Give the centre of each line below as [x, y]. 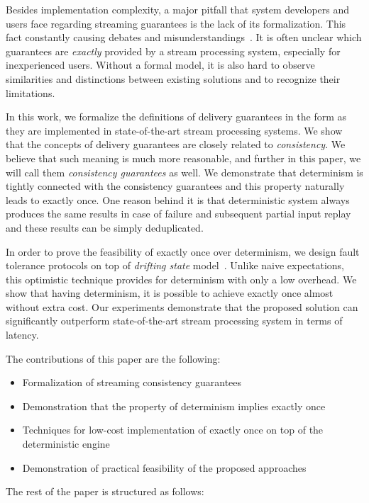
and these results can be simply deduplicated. [105, 227]
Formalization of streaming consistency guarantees [132, 382]
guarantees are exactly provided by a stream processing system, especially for [173, 51]
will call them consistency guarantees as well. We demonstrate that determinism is [184, 172]
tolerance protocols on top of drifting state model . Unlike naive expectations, [175, 265]
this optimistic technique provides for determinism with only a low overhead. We [181, 279]
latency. [22, 335]
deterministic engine [66, 444]
